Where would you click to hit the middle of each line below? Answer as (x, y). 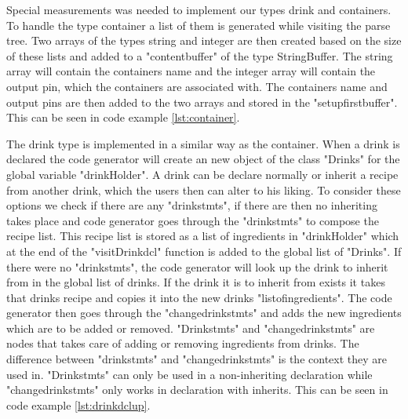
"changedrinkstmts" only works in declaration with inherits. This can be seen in (197, 390)
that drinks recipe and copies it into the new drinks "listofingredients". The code (199, 297)
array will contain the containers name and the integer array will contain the (191, 71)
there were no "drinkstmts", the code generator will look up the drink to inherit (197, 266)
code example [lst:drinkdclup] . (78, 404)
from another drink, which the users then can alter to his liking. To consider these (204, 189)
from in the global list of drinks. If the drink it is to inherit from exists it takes (196, 282)
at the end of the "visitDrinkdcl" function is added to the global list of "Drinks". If (204, 251)
